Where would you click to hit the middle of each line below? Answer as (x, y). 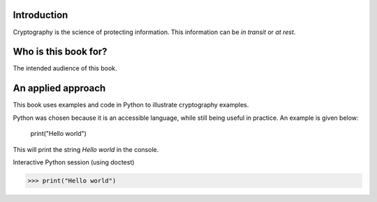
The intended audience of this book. (65, 68)
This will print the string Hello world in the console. (86, 149)
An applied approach (59, 88)
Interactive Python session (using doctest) (74, 162)
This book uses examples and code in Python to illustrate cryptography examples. (131, 105)
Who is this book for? (60, 52)
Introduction (40, 15)
